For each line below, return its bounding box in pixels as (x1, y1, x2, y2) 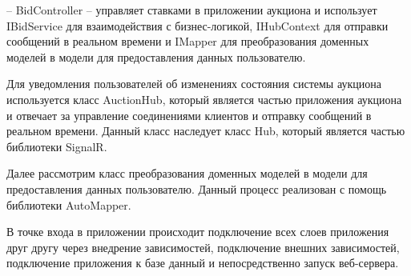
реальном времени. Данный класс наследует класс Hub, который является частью (6, 122, 405, 139)
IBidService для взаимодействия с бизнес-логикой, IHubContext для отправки (6, 17, 389, 34)
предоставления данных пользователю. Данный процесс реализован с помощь (6, 180, 387, 197)
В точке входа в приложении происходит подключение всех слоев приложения (6, 223, 389, 240)
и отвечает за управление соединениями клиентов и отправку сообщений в (6, 106, 372, 123)
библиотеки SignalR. (6, 138, 107, 154)
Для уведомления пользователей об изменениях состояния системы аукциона (6, 75, 381, 92)
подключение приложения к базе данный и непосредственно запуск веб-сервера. (6, 254, 399, 271)
